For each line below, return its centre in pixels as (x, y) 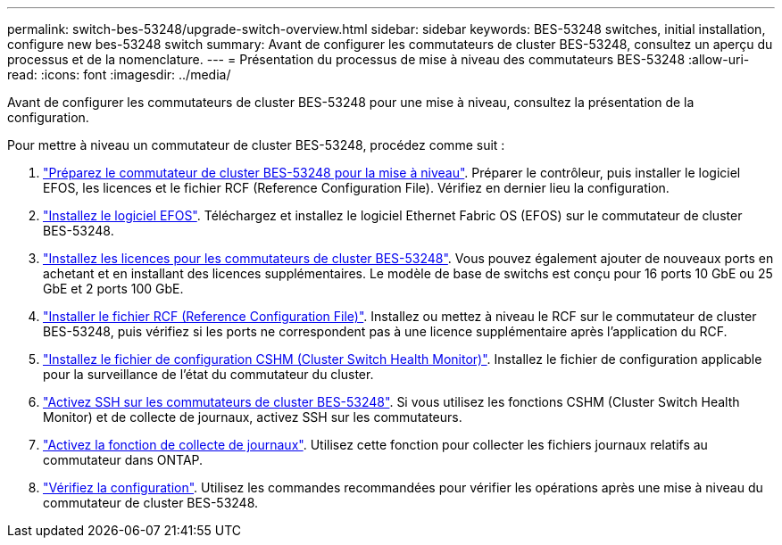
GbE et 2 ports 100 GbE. (113, 289)
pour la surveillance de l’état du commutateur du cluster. (208, 374)
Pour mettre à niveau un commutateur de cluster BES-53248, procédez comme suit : (256, 145)
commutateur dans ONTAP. (123, 460)
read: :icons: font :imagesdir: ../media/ (119, 74)
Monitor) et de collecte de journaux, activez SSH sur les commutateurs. (253, 417)
